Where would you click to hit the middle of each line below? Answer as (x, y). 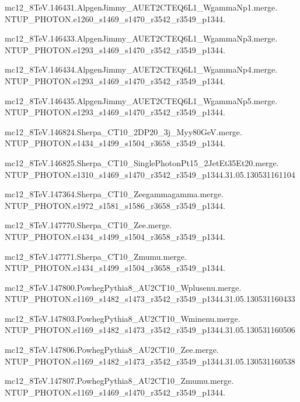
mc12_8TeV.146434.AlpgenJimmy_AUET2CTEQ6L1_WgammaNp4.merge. (141, 69)
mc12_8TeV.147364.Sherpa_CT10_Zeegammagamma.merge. (114, 194)
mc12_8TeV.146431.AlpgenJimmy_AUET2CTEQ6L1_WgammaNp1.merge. (141, 7)
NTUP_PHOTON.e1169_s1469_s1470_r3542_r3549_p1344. (115, 392)
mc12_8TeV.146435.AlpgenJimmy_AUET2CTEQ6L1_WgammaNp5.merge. (141, 100)
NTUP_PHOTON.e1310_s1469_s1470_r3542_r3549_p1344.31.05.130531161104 (150, 174)
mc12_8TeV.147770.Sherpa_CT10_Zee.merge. (88, 225)
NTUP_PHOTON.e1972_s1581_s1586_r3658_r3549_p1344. (115, 205)
